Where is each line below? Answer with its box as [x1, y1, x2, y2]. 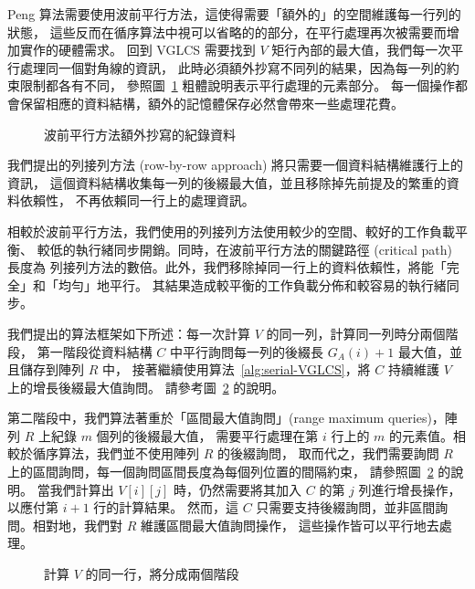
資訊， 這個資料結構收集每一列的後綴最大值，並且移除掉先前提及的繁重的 [7, 173, 447, 192]
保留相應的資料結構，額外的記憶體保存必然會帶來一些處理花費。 [19, 93, 404, 112]
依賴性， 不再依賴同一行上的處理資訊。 [19, 191, 255, 210]
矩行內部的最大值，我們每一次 [271, 40, 451, 59]
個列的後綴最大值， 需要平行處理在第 [96, 426, 319, 445]
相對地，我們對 [32, 515, 122, 534]
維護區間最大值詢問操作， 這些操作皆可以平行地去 [140, 515, 439, 534]
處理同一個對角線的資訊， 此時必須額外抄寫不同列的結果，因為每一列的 [19, 58, 447, 77]
